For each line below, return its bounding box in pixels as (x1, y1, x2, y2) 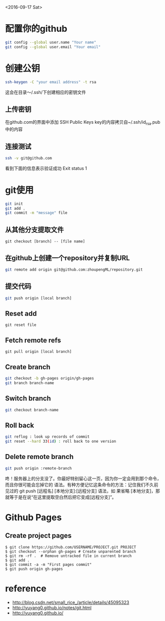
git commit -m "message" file (5, 211, 68, 216)
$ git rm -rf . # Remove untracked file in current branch (5, 553, 132, 558)
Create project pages (5, 532, 72, 540)
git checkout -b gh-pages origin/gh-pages (5, 376, 94, 381)
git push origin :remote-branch (5, 466, 72, 471)
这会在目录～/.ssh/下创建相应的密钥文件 (5, 89, 86, 95)
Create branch (5, 363, 51, 371)
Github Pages (5, 512, 62, 523)
